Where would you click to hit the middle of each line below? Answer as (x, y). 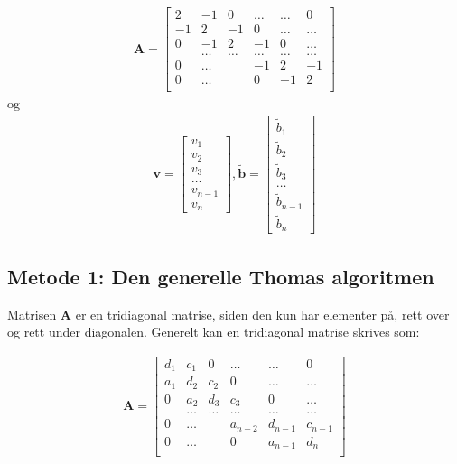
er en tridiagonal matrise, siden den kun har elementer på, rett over (262, 314)
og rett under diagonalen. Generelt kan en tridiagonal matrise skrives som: (214, 332)
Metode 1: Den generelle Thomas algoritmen (221, 276)
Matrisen (32, 314)
